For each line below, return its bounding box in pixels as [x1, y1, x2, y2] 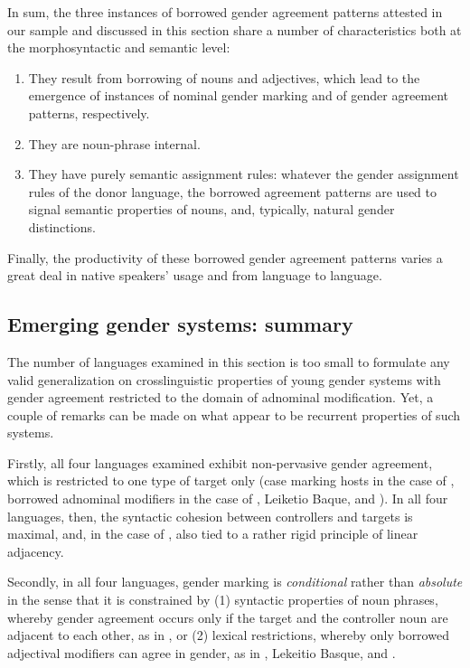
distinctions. [28, 217, 96, 236]
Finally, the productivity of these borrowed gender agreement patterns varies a [7, 248, 443, 267]
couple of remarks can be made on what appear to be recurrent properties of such [7, 405, 461, 424]
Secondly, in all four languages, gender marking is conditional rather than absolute [7, 572, 463, 591]
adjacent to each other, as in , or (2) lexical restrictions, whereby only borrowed [7, 626, 449, 644]
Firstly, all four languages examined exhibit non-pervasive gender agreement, [7, 453, 433, 472]
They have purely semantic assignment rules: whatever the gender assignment [28, 165, 459, 183]
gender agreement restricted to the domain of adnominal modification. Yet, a [7, 388, 434, 407]
